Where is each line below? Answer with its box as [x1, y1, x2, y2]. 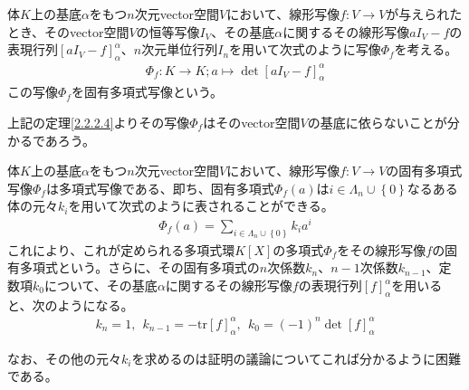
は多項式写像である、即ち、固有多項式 [45, 178, 274, 197]
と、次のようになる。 [7, 295, 134, 314]
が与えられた [386, 5, 463, 23]
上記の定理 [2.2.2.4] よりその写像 [7, 112, 190, 131]
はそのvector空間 [203, 112, 301, 131]
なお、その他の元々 [7, 348, 121, 367]
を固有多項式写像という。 [71, 82, 224, 101]
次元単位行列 [141, 40, 218, 59]
